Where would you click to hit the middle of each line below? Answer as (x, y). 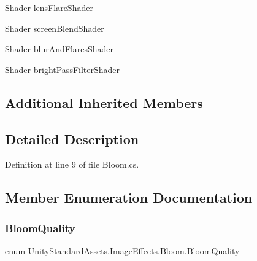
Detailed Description (72, 138)
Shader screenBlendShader (55, 28)
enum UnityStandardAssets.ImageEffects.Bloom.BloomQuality (122, 250)
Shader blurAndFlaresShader (59, 49)
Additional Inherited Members (104, 102)
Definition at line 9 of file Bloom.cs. (72, 164)
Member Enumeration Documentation (129, 197)
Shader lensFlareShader (49, 7)
